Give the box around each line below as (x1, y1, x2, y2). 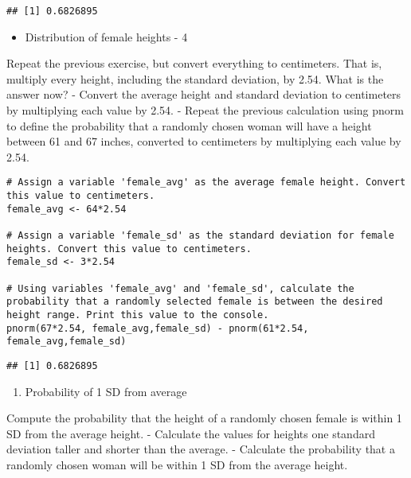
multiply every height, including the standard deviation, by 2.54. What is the (6, 70, 384, 87)
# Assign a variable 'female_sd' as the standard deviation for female (6, 230, 394, 242)
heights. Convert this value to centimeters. (6, 243, 252, 255)
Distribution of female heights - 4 (25, 28, 188, 45)
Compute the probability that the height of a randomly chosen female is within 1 (6, 410, 402, 426)
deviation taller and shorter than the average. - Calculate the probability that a (6, 441, 395, 457)
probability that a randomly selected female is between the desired (6, 296, 383, 308)
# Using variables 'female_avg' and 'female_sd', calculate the (6, 282, 354, 294)
